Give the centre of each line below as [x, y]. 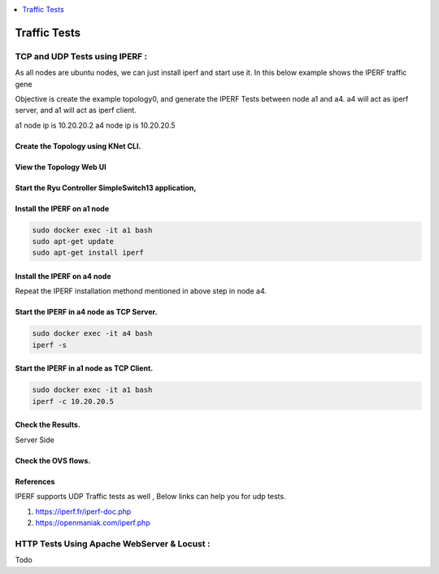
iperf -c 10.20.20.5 [73, 401]
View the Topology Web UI [61, 167]
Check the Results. [48, 425]
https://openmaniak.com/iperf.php [93, 522]
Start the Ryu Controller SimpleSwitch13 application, [106, 188]
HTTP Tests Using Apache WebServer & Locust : [113, 543]
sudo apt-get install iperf [88, 253]
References [35, 481]
